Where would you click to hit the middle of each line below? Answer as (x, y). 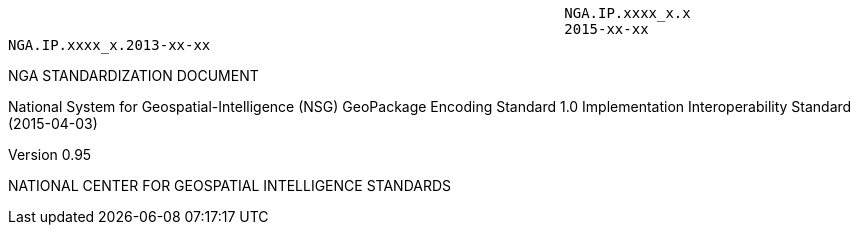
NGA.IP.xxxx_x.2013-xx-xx (109, 45)
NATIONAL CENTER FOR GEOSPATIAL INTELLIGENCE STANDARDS (230, 185)
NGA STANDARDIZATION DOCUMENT (133, 75)
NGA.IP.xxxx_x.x (627, 13)
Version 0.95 (50, 154)
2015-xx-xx (606, 29)
